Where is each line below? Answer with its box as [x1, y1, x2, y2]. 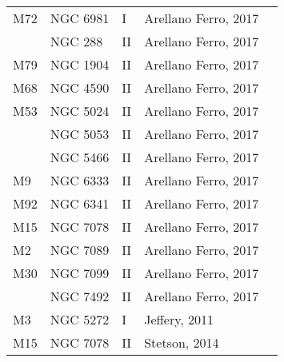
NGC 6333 [50, 171, 110, 189]
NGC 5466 [50, 148, 110, 166]
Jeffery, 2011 [144, 310, 214, 328]
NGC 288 [50, 32, 103, 50]
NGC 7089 [50, 241, 110, 259]
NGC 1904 [50, 55, 110, 74]
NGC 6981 [50, 9, 110, 27]
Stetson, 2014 [144, 333, 219, 352]
